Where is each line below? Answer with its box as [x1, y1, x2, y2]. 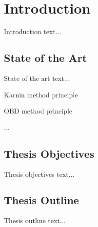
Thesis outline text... [4, 215, 66, 226]
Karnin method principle [4, 89, 78, 99]
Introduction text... [4, 26, 61, 37]
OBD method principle [4, 106, 73, 116]
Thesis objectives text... [4, 169, 75, 179]
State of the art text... [4, 73, 70, 83]
